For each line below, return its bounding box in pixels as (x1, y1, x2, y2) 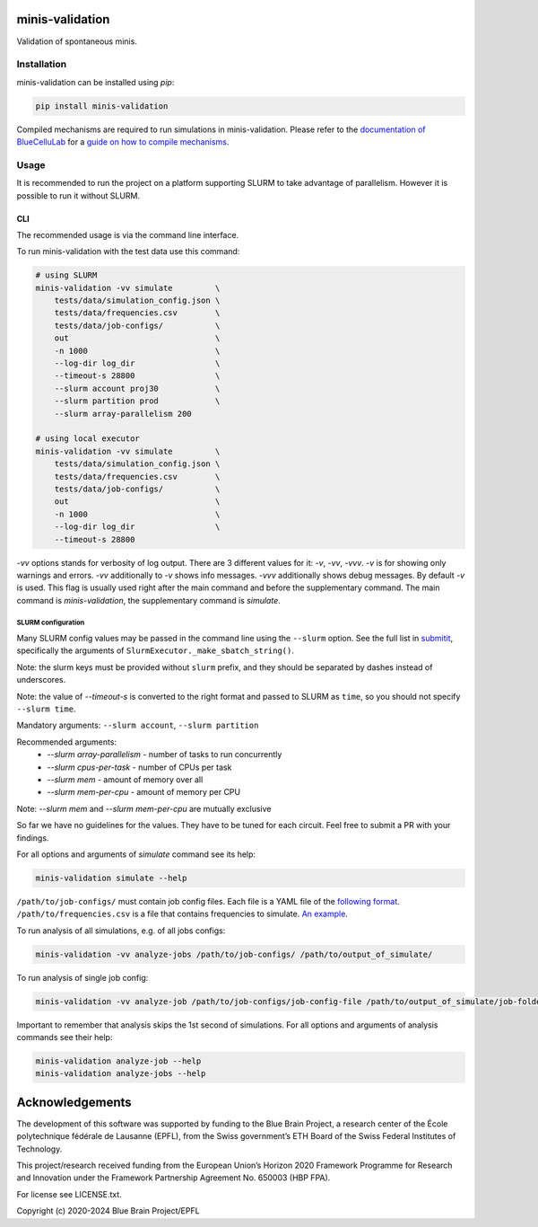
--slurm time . (16, 703, 76, 714)
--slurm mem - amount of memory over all (47, 773, 204, 785)
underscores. (16, 675, 66, 685)
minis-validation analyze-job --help (35, 1055, 202, 1066)
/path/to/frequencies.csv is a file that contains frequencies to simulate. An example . (16, 908, 349, 920)
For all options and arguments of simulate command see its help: (16, 849, 256, 860)
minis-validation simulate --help (35, 872, 187, 883)
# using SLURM (35, 270, 98, 280)
